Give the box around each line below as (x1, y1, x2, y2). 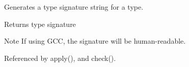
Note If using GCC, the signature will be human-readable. (4, 36, 186, 46)
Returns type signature (4, 18, 76, 29)
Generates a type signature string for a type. (4, 2, 144, 12)
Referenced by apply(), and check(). (4, 52, 116, 63)
